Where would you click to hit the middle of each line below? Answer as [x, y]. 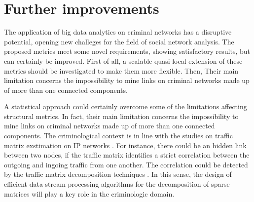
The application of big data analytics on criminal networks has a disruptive [118, 32]
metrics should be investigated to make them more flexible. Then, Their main [121, 70]
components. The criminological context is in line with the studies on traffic [118, 136]
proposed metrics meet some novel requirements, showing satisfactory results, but [127, 51]
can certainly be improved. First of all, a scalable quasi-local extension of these [123, 61]
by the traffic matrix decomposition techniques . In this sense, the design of [118, 174]
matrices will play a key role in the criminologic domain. [89, 193]
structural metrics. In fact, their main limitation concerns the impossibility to [121, 116]
